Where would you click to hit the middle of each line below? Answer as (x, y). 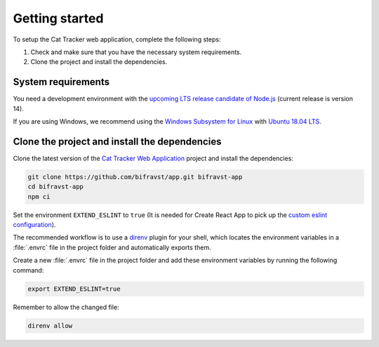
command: (28, 270)
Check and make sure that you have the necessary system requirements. (136, 52)
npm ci (39, 196)
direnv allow (50, 326)
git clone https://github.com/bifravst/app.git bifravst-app (135, 177)
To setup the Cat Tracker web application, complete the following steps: (117, 39)
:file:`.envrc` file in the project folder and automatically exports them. (112, 247)
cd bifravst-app (56, 187)
